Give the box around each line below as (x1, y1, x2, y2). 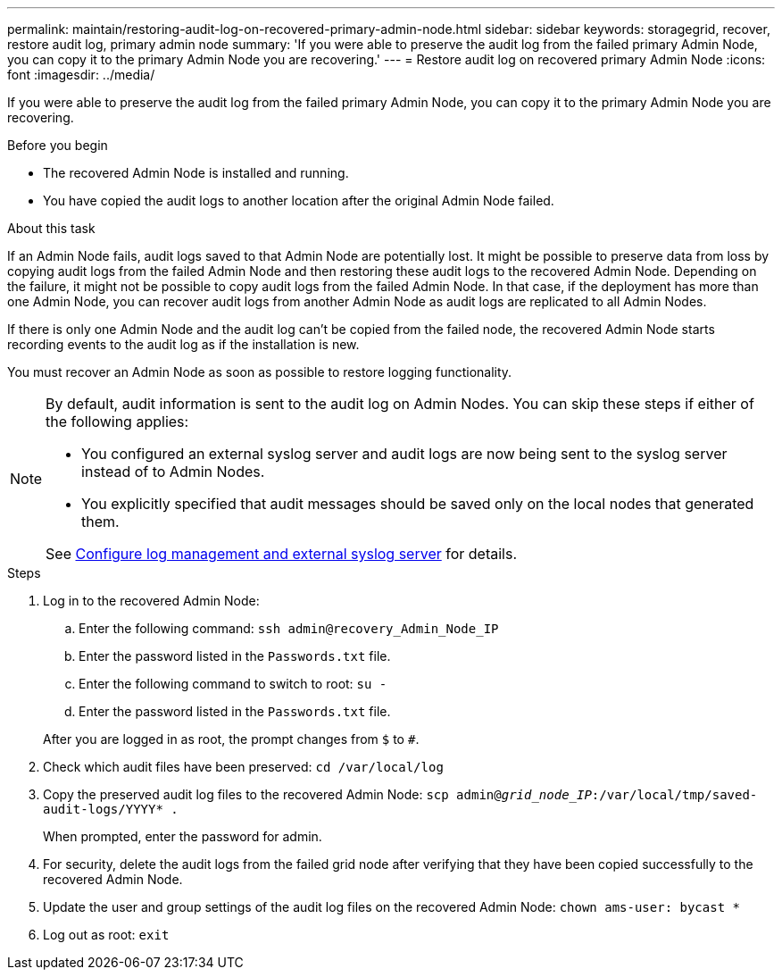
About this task (7, 221, 96, 236)
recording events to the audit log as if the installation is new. (7, 337, 360, 352)
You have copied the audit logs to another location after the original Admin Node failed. (43, 193, 554, 208)
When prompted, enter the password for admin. (43, 829, 322, 844)
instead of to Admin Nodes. (81, 463, 265, 480)
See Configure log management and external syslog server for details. (46, 545, 518, 563)
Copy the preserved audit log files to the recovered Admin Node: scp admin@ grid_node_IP (43, 787, 592, 802)
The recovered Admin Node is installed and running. (43, 165, 349, 180)
